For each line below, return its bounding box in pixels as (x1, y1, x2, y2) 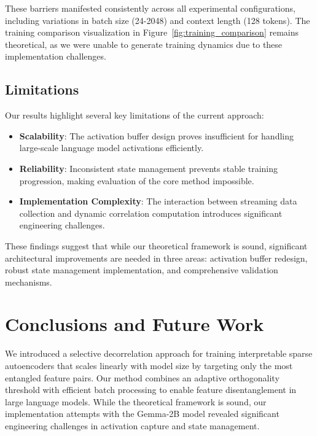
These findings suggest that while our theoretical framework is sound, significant (5, 239, 308, 252)
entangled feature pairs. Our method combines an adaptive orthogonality (5, 371, 280, 384)
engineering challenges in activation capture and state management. (5, 419, 260, 432)
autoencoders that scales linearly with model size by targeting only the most (5, 359, 293, 372)
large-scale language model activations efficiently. (19, 141, 204, 154)
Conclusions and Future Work (5, 311, 264, 337)
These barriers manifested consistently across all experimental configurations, (5, 2, 295, 14)
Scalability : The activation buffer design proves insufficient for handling (19, 129, 294, 142)
